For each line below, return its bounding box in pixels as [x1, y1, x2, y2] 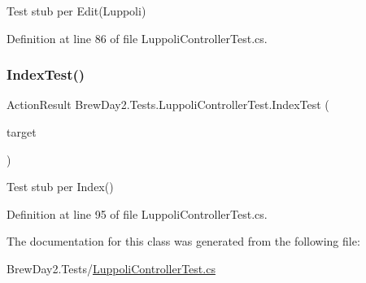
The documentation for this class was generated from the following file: [7, 233, 360, 250]
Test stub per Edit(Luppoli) [7, 2, 146, 19]
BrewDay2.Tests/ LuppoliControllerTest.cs [7, 259, 216, 276]
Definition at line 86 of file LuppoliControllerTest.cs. [7, 29, 268, 46]
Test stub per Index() [7, 178, 114, 195]
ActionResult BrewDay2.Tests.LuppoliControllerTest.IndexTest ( [7, 96, 329, 113]
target [7, 124, 37, 140]
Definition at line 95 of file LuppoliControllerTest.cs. [7, 205, 268, 222]
